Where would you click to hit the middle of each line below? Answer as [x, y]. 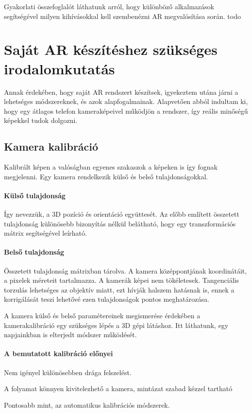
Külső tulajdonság [35, 195]
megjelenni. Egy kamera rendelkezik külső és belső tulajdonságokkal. [106, 176]
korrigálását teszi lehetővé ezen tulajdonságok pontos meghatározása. [107, 299]
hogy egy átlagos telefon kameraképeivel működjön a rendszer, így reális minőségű [126, 111]
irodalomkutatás [59, 68]
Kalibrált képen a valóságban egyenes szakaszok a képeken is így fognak [111, 167]
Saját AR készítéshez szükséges [111, 49]
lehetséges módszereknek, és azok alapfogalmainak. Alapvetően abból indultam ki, [126, 101]
